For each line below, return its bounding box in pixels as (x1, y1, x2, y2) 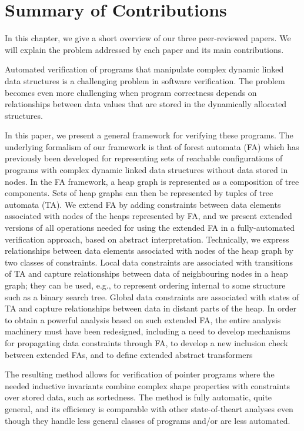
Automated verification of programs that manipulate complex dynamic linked (5, 63, 284, 75)
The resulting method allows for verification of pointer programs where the (5, 368, 275, 380)
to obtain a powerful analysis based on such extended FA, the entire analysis (5, 313, 281, 326)
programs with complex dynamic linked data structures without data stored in (5, 164, 288, 176)
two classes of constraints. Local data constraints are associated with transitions (5, 256, 293, 268)
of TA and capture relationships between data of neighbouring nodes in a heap (5, 267, 288, 280)
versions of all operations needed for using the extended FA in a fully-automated (5, 221, 295, 234)
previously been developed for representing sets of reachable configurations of (5, 152, 283, 164)
